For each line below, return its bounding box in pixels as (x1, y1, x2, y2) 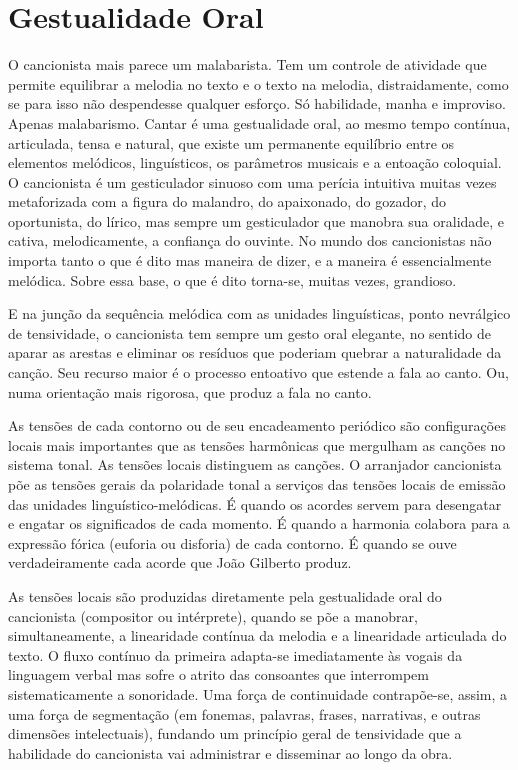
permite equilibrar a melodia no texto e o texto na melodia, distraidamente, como (8, 73, 509, 94)
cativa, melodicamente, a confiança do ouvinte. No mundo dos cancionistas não (8, 230, 492, 251)
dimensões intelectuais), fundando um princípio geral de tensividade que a (8, 723, 462, 744)
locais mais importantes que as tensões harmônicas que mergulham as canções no (8, 434, 506, 455)
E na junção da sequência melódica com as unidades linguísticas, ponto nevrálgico (8, 303, 511, 324)
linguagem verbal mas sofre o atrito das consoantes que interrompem (8, 664, 429, 685)
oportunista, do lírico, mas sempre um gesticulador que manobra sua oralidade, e (8, 210, 505, 231)
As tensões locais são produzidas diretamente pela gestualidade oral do (8, 585, 442, 606)
